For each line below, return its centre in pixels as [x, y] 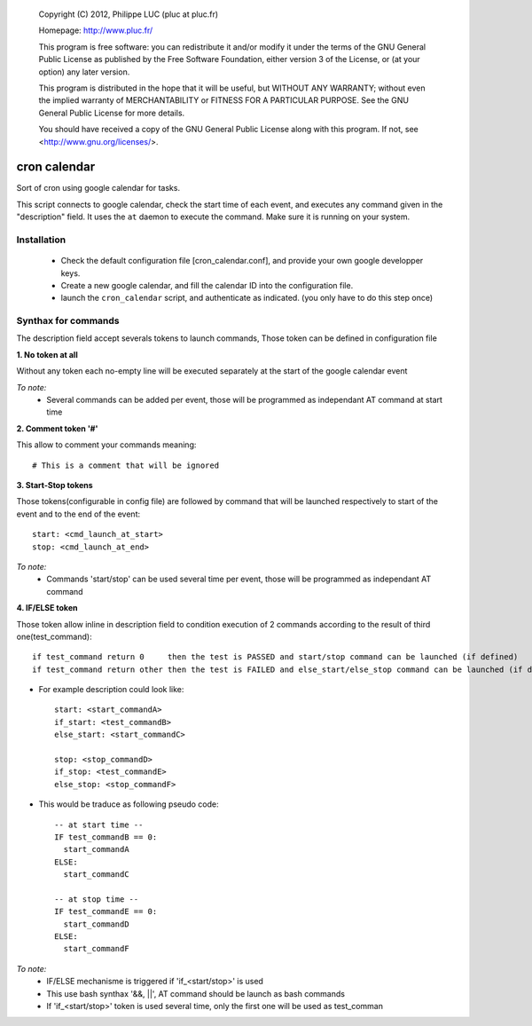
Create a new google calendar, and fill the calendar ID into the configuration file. [207, 285]
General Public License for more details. [112, 113]
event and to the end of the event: [78, 514]
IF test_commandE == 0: [106, 912]
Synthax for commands [68, 321]
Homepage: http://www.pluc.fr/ [96, 30]
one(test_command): [54, 636]
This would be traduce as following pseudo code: [129, 804]
